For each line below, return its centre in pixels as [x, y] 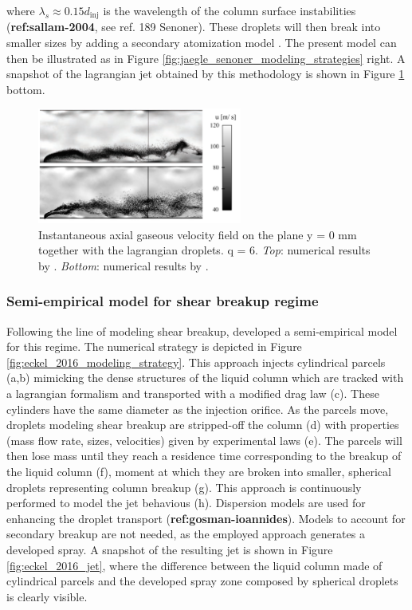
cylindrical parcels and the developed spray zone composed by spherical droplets [202, 581]
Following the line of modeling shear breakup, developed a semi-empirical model [202, 331]
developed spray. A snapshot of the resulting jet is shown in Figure [170, 549]
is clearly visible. [47, 596]
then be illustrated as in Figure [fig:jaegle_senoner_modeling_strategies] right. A [206, 58]
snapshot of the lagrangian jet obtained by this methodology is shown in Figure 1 [206, 74]
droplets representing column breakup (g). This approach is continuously [184, 487]
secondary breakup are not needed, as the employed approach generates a [186, 534]
